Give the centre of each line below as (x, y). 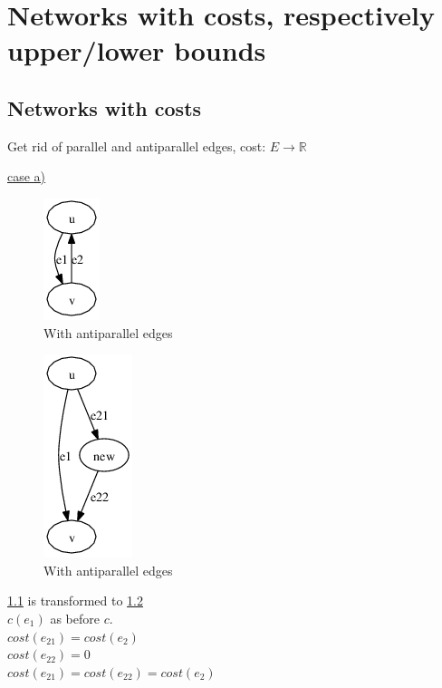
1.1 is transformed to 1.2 (75, 601)
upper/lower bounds (137, 50)
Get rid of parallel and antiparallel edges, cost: (137, 145)
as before (75, 618)
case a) (27, 176)
